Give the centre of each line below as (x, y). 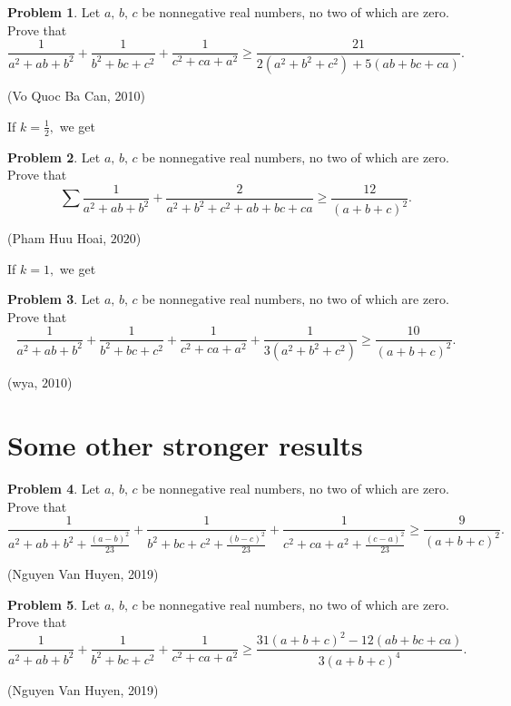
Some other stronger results (185, 445)
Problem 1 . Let (54, 12)
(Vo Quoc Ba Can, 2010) (76, 96)
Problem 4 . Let (54, 489)
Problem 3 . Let (54, 299)
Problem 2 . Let (54, 157)
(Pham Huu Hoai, (57, 238)
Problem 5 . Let (54, 604)
